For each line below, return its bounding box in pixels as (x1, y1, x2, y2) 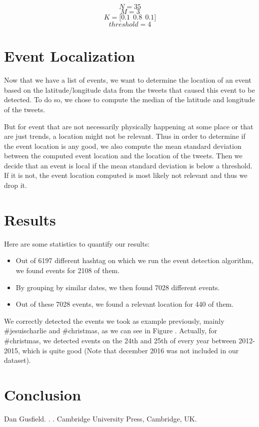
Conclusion (4, 384, 81, 404)
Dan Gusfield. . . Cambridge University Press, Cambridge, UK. (4, 413, 197, 423)
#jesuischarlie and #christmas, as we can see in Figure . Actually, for (4, 325, 217, 336)
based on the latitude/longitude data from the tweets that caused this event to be (4, 84, 255, 95)
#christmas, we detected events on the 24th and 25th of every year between (4, 335, 236, 345)
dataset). (4, 355, 31, 365)
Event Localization (4, 46, 135, 66)
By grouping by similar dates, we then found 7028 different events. (15, 282, 220, 292)
